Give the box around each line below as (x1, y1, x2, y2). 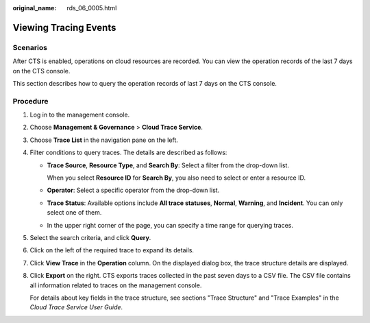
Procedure (12, 96, 49, 106)
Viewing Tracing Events (12, 21, 116, 34)
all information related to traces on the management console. (29, 281, 202, 289)
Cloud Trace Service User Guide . (29, 303, 123, 311)
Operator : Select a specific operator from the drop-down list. (47, 186, 220, 195)
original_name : (12, 4, 57, 12)
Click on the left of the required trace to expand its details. (29, 246, 195, 254)
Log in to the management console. (29, 110, 130, 119)
